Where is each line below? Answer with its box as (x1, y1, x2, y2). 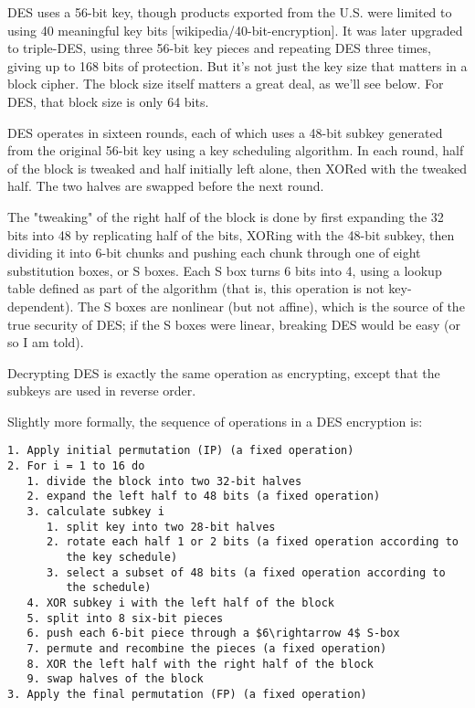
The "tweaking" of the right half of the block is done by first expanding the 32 (7, 206, 444, 226)
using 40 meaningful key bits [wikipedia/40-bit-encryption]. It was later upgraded (7, 20, 463, 39)
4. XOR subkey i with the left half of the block (26, 597, 334, 610)
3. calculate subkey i (26, 505, 164, 519)
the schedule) (66, 581, 152, 595)
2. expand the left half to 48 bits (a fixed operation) (26, 490, 381, 503)
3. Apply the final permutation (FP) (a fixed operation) (7, 687, 367, 701)
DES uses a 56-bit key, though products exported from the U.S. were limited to (7, 3, 452, 21)
